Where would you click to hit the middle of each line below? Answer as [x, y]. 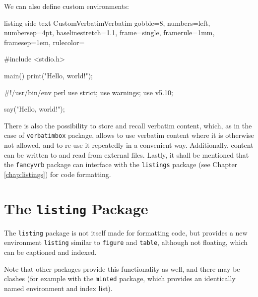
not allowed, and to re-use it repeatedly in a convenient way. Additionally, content [129, 145]
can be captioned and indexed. [50, 252]
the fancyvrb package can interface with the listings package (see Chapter [121, 164]
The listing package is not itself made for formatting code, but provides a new [126, 232]
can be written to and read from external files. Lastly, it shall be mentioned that [127, 154]
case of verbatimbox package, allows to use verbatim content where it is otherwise [129, 135]
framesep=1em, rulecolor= [44, 42]
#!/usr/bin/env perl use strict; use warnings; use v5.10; [89, 92]
